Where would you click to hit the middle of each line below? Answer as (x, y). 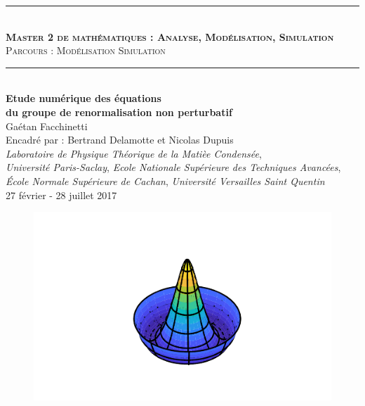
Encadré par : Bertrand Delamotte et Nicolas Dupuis (120, 140)
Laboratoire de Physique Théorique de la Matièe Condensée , (134, 153)
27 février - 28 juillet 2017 (61, 195)
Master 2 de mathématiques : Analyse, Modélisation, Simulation (170, 36)
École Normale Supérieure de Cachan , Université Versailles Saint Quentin (165, 180)
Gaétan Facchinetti (47, 126)
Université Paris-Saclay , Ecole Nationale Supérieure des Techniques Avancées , (173, 167)
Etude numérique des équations (84, 98)
